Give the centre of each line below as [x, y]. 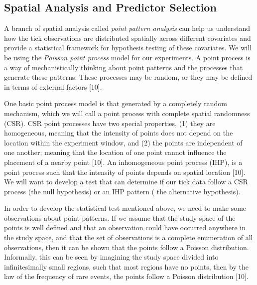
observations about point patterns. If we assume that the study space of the [120, 217]
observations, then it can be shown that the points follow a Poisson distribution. [127, 247]
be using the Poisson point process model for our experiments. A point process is [127, 57]
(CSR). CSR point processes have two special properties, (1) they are [110, 123]
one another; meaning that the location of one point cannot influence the [115, 152]
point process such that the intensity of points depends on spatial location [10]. [125, 172]
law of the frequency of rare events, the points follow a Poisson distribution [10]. [126, 276]
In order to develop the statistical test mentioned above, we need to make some [125, 208]
